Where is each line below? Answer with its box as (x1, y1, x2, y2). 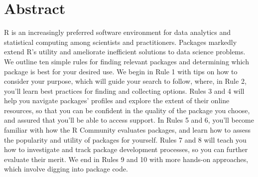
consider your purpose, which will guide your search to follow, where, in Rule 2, (4, 76, 247, 86)
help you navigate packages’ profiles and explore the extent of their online (4, 95, 230, 106)
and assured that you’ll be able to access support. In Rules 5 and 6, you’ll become (4, 115, 254, 125)
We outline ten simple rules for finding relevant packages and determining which (4, 56, 249, 66)
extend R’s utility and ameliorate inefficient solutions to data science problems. (4, 46, 246, 57)
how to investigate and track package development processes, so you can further (4, 144, 248, 155)
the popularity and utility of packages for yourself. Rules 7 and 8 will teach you (4, 134, 247, 145)
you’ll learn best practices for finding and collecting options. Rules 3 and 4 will (4, 85, 245, 96)
